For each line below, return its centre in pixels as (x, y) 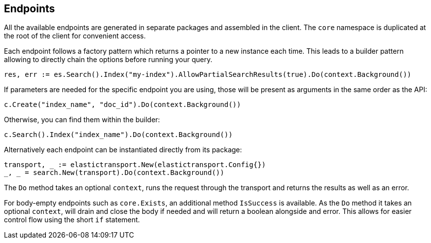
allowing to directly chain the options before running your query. (108, 60)
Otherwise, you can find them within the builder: (82, 120)
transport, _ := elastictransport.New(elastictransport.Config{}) (135, 165)
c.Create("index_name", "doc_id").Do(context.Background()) (123, 105)
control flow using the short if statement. (72, 220)
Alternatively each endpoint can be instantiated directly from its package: (123, 150)
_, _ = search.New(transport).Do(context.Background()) (114, 173)
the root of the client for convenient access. (75, 36)
